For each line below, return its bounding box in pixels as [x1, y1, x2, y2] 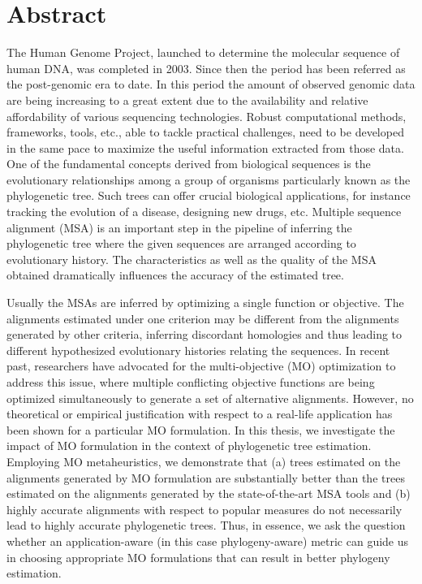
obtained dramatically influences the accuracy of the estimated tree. [6, 266, 344, 283]
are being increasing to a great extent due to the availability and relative [6, 91, 368, 108]
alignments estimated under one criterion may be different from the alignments [6, 309, 399, 327]
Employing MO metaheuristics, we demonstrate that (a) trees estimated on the [6, 452, 401, 469]
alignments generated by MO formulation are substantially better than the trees [6, 469, 405, 486]
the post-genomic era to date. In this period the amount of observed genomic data [6, 76, 416, 93]
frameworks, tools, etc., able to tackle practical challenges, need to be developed [6, 123, 404, 141]
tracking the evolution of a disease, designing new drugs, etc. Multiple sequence [6, 203, 402, 220]
